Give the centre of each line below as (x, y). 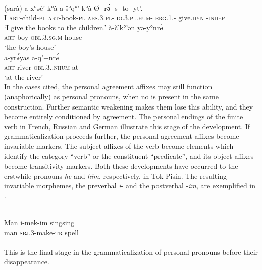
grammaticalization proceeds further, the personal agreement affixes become (122, 136)
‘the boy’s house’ (30, 47)
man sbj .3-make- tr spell (41, 232)
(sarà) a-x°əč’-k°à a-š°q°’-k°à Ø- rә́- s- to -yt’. (73, 7)
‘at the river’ (24, 76)
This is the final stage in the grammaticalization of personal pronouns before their (131, 252)
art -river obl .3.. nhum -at (41, 67)
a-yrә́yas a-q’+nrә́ (32, 57)
